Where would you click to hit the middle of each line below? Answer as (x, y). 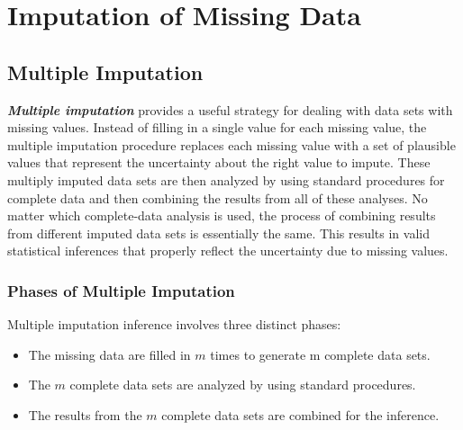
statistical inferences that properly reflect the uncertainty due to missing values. (228, 251)
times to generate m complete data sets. (320, 354)
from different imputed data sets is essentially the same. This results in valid (218, 233)
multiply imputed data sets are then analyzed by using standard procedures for (226, 179)
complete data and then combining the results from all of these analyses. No (218, 197)
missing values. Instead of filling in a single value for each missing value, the (217, 127)
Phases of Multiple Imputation (121, 290)
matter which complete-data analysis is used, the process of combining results (222, 215)
